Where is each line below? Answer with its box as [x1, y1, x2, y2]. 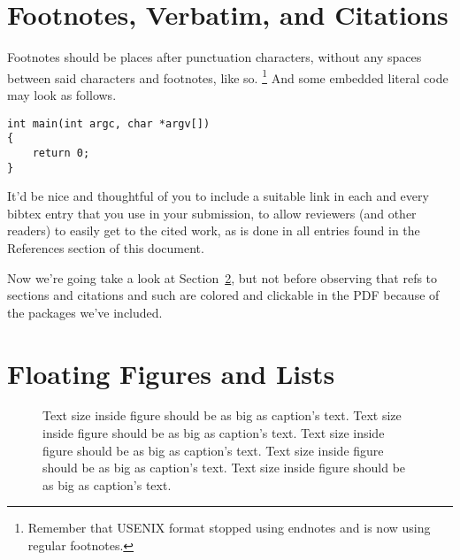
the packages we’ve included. [7, 303, 163, 321]
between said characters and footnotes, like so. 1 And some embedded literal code [7, 65, 448, 87]
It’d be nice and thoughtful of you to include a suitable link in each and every [7, 187, 429, 205]
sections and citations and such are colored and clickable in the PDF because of [7, 286, 440, 304]
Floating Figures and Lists [7, 355, 335, 391]
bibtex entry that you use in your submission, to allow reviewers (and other [7, 203, 417, 222]
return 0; [32, 146, 90, 159]
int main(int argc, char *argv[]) [7, 117, 211, 130]
